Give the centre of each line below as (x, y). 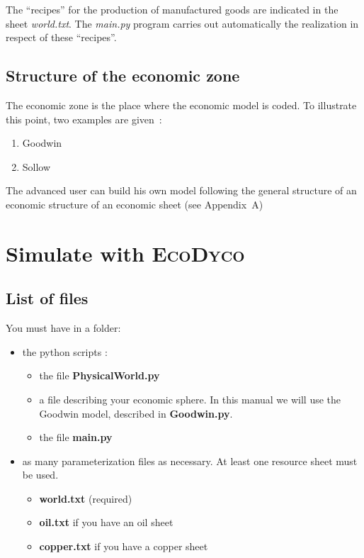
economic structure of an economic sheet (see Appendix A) (135, 204)
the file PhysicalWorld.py (99, 375)
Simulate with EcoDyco (125, 253)
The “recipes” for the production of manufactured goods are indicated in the (172, 9)
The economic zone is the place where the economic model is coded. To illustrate (181, 105)
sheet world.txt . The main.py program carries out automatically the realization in (182, 23)
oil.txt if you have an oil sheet (106, 522)
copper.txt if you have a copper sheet (124, 546)
